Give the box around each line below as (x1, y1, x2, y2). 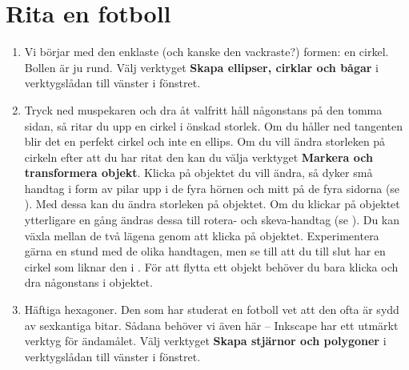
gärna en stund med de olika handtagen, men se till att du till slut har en (24, 243, 386, 259)
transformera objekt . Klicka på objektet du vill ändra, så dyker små (24, 164, 373, 181)
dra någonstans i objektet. (24, 274, 153, 291)
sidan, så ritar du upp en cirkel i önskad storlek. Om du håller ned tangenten (24, 117, 403, 134)
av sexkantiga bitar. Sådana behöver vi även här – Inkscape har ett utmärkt (24, 316, 399, 333)
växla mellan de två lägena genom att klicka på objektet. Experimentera (24, 227, 379, 243)
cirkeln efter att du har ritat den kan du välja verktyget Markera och (24, 148, 373, 165)
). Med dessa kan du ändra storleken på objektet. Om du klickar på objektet (24, 195, 400, 212)
